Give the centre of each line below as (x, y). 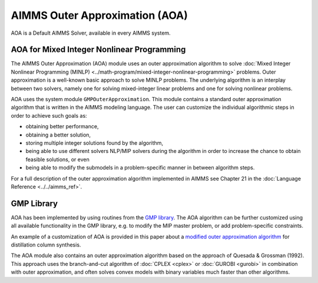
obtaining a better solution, (58, 135)
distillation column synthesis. (46, 245)
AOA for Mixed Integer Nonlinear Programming (98, 50)
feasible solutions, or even (57, 159)
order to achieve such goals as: (49, 115)
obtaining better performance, (62, 126)
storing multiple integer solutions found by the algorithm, (95, 143)
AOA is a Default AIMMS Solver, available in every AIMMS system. (91, 33)
